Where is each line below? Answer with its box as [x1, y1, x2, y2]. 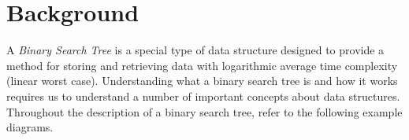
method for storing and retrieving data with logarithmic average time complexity [6, 57, 398, 73]
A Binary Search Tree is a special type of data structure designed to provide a [6, 42, 385, 58]
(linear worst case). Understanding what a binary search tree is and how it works [6, 72, 398, 89]
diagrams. [6, 119, 54, 135]
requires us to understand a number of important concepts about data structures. [6, 87, 400, 104]
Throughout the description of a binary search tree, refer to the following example [6, 103, 403, 120]
